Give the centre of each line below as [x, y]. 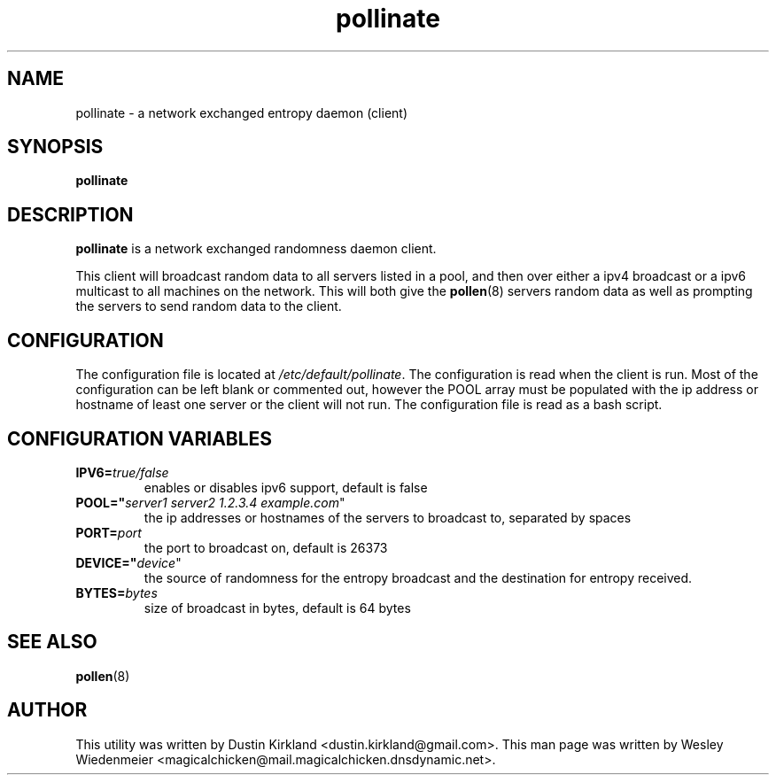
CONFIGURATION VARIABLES [140, 438]
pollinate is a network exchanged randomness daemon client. [256, 249]
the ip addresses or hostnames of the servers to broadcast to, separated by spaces [388, 517]
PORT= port [109, 532]
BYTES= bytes [116, 592]
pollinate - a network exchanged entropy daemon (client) [242, 112]
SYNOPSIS [55, 147]
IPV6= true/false [122, 472]
